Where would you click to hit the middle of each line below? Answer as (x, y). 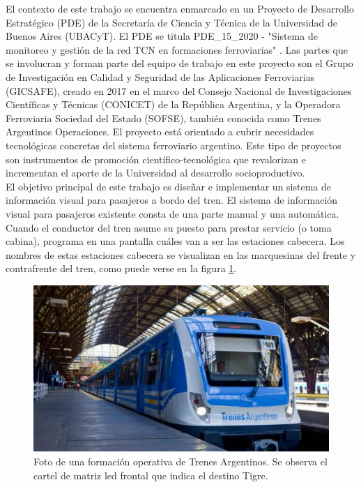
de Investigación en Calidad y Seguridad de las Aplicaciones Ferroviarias (160, 76)
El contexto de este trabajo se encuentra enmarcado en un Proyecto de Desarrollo (180, 8)
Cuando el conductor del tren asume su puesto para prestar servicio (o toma (169, 227)
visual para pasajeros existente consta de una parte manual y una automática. (172, 213)
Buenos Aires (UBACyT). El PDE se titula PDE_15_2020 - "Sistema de (162, 36)
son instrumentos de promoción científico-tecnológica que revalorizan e (156, 159)
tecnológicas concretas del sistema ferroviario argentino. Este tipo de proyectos (174, 145)
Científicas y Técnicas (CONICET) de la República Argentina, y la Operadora (173, 104)
